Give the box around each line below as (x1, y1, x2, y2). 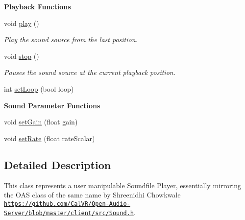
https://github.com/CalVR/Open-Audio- (4, 200, 130, 207)
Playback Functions (4, 1, 71, 11)
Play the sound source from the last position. (4, 34, 138, 45)
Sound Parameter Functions (4, 100, 100, 110)
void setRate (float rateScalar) (4, 133, 95, 143)
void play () (4, 18, 39, 28)
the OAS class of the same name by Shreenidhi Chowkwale (4, 190, 181, 200)
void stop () (4, 50, 39, 61)
